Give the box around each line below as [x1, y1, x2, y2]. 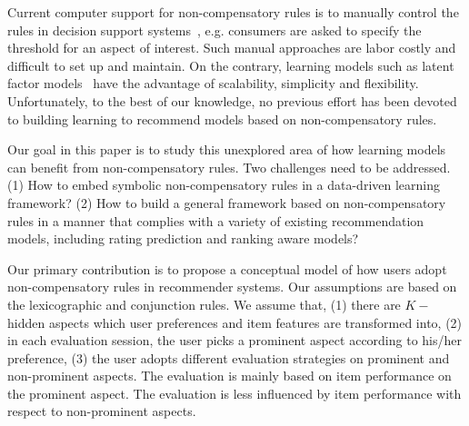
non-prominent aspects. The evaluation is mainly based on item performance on [7, 366, 452, 385]
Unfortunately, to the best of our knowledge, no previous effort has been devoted [7, 91, 457, 110]
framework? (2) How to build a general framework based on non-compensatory [7, 193, 446, 212]
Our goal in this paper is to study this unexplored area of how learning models [7, 140, 446, 159]
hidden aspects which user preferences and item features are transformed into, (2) [7, 312, 463, 332]
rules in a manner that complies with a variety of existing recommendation [7, 211, 424, 230]
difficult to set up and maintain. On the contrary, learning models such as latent [7, 55, 454, 74]
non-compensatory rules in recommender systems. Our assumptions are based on [7, 277, 457, 296]
